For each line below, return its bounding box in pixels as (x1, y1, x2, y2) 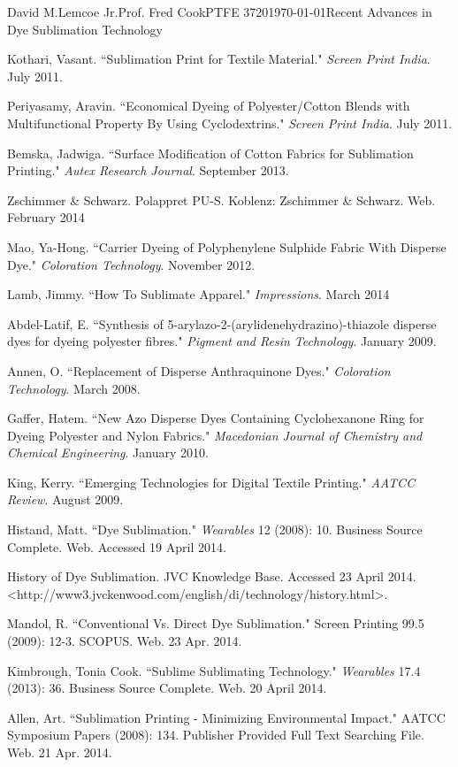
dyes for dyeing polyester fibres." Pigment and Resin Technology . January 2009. (7, 332, 437, 350)
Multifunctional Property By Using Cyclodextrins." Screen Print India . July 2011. (7, 113, 453, 132)
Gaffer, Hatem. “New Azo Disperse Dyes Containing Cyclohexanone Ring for (7, 409, 424, 427)
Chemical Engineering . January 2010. (7, 443, 209, 462)
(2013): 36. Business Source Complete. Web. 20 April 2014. (7, 679, 327, 697)
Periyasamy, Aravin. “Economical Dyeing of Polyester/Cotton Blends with (7, 96, 410, 115)
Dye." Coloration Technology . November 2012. (7, 255, 256, 273)
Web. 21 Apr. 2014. (7, 743, 112, 761)
